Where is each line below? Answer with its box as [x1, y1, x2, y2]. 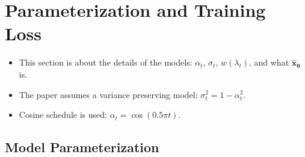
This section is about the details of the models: [19, 56, 193, 69]
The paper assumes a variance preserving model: [19, 88, 198, 100]
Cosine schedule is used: [19, 108, 107, 121]
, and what [248, 56, 289, 69]
